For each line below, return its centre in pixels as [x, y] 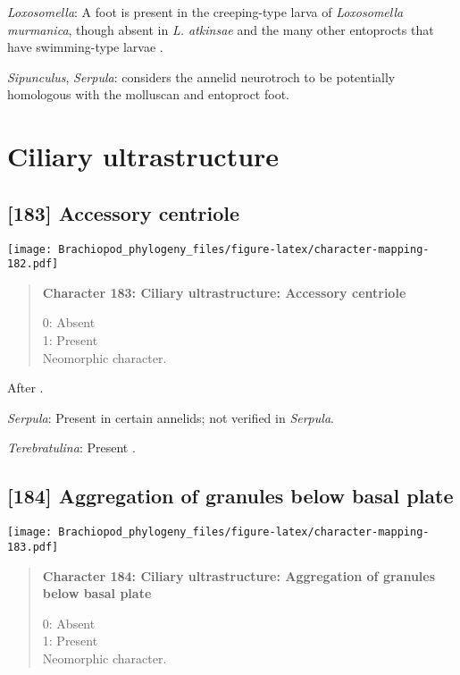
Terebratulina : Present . [71, 447]
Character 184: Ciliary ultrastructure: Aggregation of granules [239, 575]
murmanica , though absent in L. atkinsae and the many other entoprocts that [221, 29]
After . [25, 388]
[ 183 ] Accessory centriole [124, 212]
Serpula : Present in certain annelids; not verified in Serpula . [171, 417]
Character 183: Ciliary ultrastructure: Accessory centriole [224, 292]
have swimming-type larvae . [85, 47]
